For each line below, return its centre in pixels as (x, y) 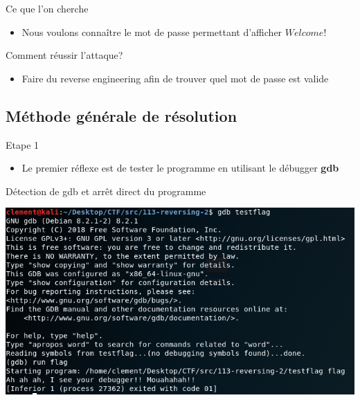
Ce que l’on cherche (47, 8)
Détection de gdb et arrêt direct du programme (106, 191)
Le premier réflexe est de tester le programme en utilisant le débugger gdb (180, 168)
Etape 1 (22, 144)
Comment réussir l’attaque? (64, 55)
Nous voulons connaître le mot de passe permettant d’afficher (152, 31)
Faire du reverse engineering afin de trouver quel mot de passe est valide (175, 78)
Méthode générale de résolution (121, 115)
